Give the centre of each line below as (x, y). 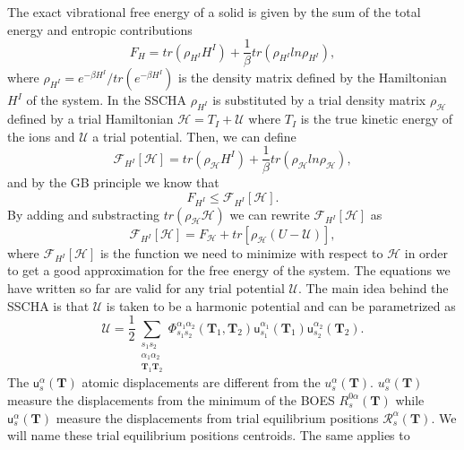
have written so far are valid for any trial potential (146, 287)
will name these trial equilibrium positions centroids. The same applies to (209, 435)
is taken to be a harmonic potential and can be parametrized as (281, 305)
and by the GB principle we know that (113, 182)
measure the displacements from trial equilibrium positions (217, 417)
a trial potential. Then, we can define (194, 136)
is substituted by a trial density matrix (319, 100)
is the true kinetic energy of (377, 119)
